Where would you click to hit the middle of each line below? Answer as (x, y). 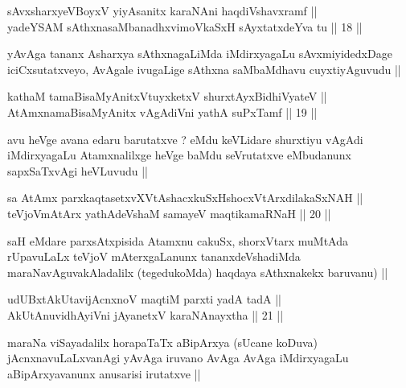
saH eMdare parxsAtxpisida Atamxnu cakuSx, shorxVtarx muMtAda (178, 240)
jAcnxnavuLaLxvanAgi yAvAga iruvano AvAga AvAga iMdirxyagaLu (178, 358)
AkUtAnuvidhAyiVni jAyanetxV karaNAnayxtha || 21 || (146, 314)
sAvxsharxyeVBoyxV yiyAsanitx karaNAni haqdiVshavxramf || (162, 10)
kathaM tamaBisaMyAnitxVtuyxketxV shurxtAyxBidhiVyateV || (167, 96)
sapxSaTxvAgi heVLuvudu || (78, 170)
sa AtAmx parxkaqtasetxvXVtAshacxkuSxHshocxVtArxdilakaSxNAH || (185, 198)
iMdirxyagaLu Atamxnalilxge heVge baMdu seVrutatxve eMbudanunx (179, 155)
